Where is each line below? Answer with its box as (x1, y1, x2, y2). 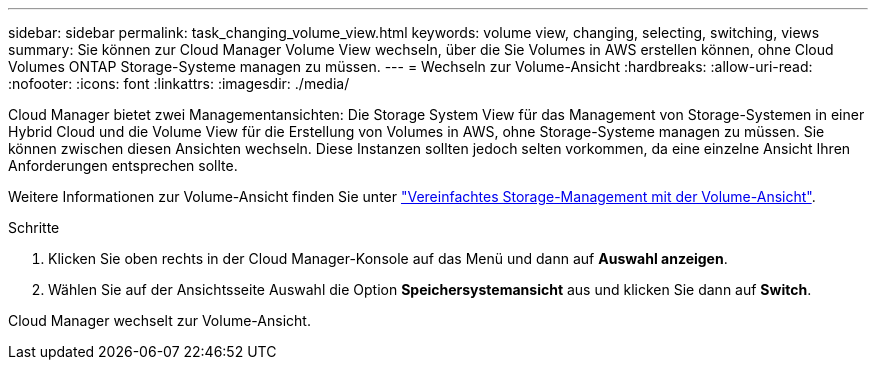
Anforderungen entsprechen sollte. (8, 157, 238, 174)
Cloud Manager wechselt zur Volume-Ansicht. (8, 312, 311, 329)
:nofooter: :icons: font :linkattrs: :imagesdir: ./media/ (8, 75, 350, 92)
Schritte (8, 219, 60, 236)
